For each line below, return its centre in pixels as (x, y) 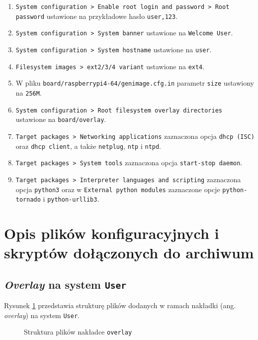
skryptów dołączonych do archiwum (129, 253)
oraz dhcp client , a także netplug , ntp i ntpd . (88, 146)
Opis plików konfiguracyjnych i (112, 233)
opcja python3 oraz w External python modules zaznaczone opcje (118, 189)
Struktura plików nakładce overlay (78, 332)
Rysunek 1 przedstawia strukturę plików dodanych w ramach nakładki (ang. (120, 305)
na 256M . (29, 92)
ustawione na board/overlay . (61, 119)
